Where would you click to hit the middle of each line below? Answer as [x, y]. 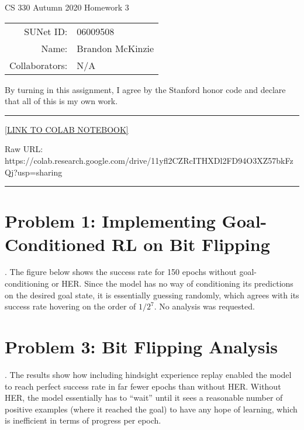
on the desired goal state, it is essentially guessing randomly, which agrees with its [152, 295]
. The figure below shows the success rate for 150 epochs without [121, 272]
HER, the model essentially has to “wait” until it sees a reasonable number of [144, 398]
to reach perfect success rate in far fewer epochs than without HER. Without [143, 386]
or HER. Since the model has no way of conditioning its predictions [172, 283]
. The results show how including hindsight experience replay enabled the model [148, 374]
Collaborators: [39, 65]
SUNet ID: [46, 31]
